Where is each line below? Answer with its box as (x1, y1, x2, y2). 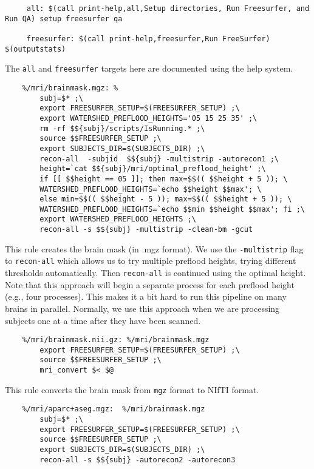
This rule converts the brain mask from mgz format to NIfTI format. (5, 383, 259, 396)
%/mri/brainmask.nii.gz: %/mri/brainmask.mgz (22, 336, 210, 345)
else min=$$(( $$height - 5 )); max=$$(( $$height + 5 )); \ (39, 195, 292, 204)
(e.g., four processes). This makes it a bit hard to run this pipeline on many (5, 290, 287, 303)
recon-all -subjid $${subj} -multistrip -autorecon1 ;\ (39, 154, 279, 163)
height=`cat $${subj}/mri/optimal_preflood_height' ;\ (39, 164, 266, 174)
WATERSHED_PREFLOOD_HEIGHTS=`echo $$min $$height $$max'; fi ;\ (39, 204, 305, 214)
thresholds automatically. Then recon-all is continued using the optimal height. (5, 266, 306, 279)
